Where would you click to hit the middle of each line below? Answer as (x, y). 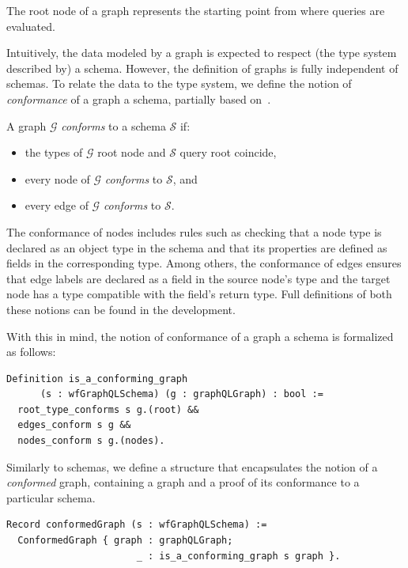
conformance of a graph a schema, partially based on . (139, 98)
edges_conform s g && (74, 425)
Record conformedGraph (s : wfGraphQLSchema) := (137, 525)
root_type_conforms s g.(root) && (108, 409)
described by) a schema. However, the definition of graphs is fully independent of (202, 68)
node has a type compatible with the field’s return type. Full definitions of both (199, 294)
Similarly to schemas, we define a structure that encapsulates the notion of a (192, 466)
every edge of (57, 205)
